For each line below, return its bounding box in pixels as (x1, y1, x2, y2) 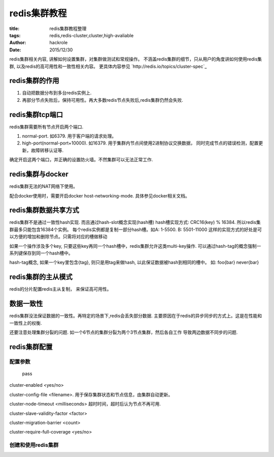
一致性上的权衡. (9, 320, 43, 326)
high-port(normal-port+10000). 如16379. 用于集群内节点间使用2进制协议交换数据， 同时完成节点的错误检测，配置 (22, 140, 259, 146)
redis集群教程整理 (49, 25, 87, 32)
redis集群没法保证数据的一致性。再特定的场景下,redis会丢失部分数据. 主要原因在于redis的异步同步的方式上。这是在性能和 (9, 313, 262, 319)
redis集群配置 (9, 342, 53, 351)
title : (9, 25, 20, 32)
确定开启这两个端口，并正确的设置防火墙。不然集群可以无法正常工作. (9, 157, 153, 163)
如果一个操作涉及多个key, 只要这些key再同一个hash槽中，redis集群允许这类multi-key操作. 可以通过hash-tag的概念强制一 (9, 243, 261, 249)
